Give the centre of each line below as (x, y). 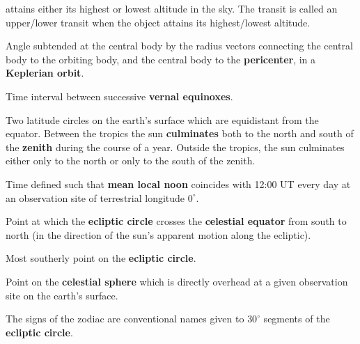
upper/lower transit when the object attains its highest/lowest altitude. (158, 22)
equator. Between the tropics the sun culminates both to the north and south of (180, 133)
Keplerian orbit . (45, 73)
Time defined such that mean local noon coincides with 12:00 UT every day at (178, 183)
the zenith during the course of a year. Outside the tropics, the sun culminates (175, 147)
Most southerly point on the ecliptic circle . (101, 258)
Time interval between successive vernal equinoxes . (119, 96)
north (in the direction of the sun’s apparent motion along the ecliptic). (158, 234)
